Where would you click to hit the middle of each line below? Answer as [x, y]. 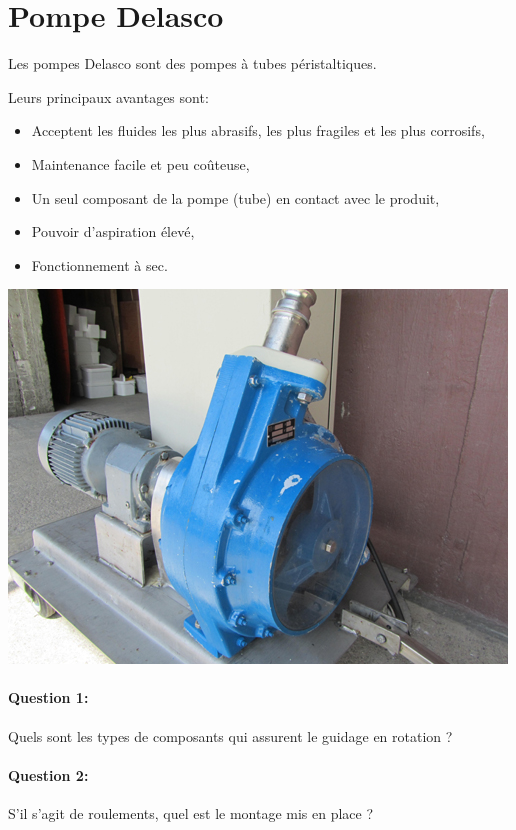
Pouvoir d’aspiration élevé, [113, 231]
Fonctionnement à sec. [99, 264]
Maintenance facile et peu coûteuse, [140, 163]
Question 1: [48, 697]
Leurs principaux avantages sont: [108, 96]
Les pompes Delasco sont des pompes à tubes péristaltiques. [192, 63]
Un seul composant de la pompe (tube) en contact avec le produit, [235, 197]
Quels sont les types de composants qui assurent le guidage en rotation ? [230, 735]
